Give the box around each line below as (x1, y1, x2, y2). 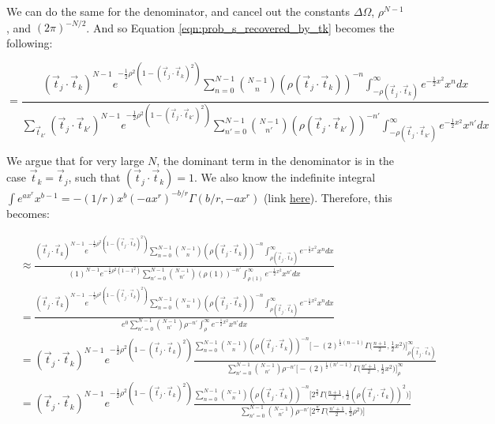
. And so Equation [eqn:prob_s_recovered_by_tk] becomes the (86, 19, 395, 36)
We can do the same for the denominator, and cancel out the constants (6, 3, 351, 19)
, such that (68, 169, 121, 186)
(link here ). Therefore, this (263, 189, 392, 205)
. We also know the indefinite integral (194, 169, 376, 186)
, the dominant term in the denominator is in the (156, 152, 395, 168)
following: (6, 34, 53, 51)
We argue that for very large (6, 152, 144, 168)
